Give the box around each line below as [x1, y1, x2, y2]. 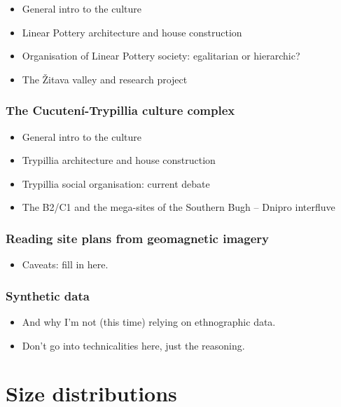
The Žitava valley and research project [22, 71, 188, 86]
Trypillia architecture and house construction [22, 153, 216, 167]
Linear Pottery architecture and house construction [22, 25, 242, 39]
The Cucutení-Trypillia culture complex [6, 102, 235, 119]
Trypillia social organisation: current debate [22, 176, 210, 191]
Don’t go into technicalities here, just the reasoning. [22, 338, 245, 352]
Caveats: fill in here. [22, 257, 109, 272]
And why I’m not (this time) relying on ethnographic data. [22, 315, 276, 329]
